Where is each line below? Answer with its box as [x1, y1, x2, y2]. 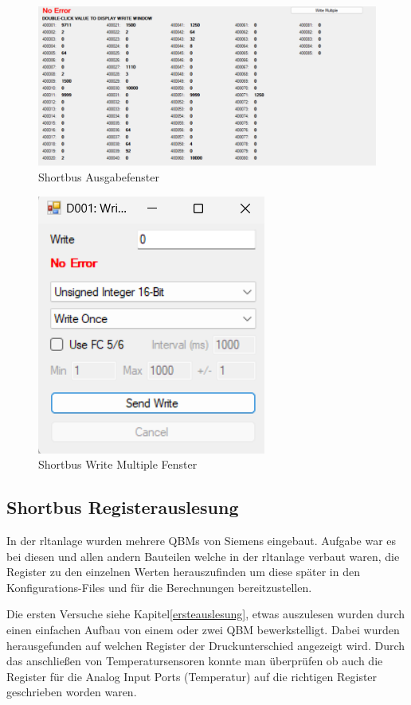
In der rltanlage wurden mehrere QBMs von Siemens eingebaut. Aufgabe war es [6, 532, 397, 548]
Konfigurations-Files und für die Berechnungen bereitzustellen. [6, 578, 312, 595]
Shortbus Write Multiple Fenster [38, 456, 198, 473]
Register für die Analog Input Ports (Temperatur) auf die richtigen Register [6, 668, 378, 684]
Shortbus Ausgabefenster [38, 169, 159, 185]
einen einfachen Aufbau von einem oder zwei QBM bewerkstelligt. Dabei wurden [6, 621, 400, 637]
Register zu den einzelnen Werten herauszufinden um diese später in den [6, 563, 360, 580]
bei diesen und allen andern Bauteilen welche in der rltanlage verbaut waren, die [6, 547, 400, 564]
